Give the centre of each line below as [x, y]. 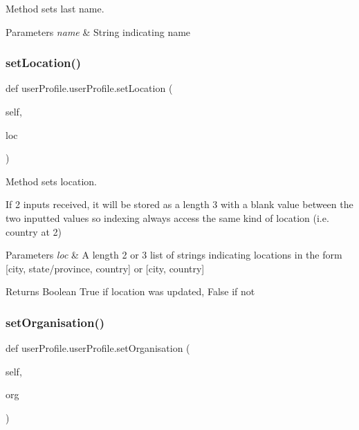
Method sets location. [51, 181]
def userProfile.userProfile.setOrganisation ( [98, 348]
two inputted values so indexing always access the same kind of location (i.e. [167, 217]
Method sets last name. [55, 8]
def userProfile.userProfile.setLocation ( [89, 88]
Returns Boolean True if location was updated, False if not [130, 291]
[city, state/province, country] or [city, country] [105, 268]
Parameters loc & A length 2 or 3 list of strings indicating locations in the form [174, 255]
